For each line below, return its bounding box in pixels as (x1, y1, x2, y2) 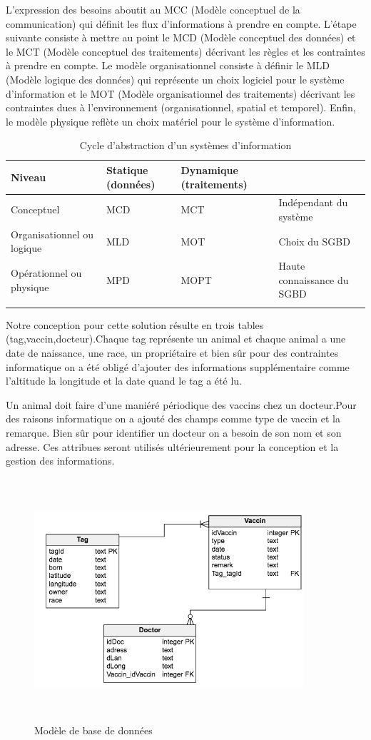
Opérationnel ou (11, 265, 82, 280)
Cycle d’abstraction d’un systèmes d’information (79, 138, 292, 153)
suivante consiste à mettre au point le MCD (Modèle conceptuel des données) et (6, 30, 356, 45)
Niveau (11, 169, 46, 184)
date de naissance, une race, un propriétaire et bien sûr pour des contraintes (6, 345, 339, 360)
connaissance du (278, 272, 349, 287)
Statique (106, 162, 148, 177)
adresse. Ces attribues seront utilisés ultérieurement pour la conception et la (6, 439, 339, 454)
